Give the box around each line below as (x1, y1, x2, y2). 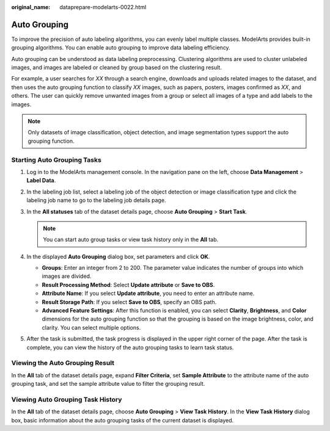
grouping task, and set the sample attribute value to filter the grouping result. (11, 380, 205, 388)
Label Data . (26, 177, 56, 184)
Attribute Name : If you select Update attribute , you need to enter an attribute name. (42, 290, 255, 297)
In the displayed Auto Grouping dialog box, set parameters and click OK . (26, 253, 210, 260)
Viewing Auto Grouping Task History (11, 395, 122, 404)
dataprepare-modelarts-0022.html (59, 4, 147, 10)
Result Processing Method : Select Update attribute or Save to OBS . (42, 281, 215, 288)
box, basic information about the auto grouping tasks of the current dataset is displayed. (11, 416, 234, 424)
